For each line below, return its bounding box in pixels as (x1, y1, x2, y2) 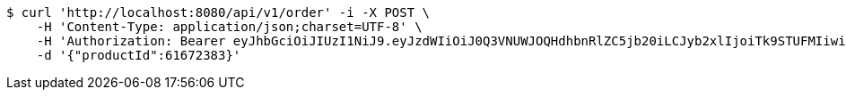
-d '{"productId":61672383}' (36, 48, 241, 62)
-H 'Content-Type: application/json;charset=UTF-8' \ (36, 20, 423, 34)
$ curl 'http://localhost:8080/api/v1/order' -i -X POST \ (6, 5, 431, 20)
